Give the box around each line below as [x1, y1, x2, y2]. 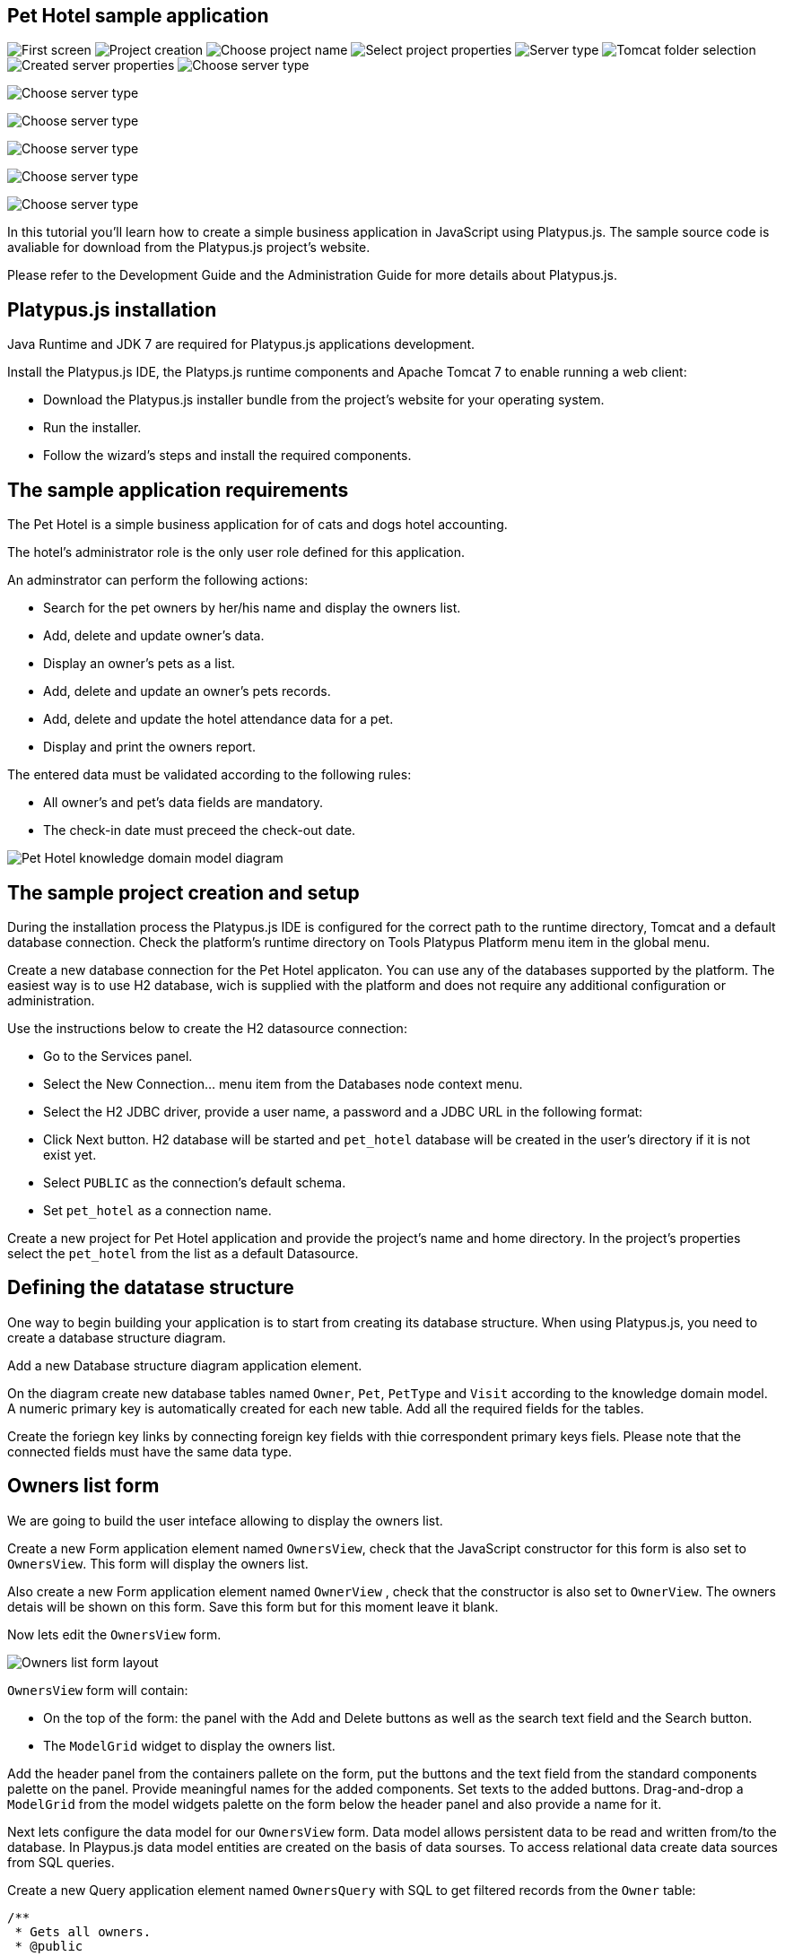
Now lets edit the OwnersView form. [7, 1626, 222, 1642]
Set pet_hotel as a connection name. [43, 1202, 272, 1218]
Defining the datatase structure [7, 1276, 294, 1300]
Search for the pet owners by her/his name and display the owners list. [43, 600, 461, 616]
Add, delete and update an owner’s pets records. [43, 683, 331, 700]
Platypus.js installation [7, 298, 217, 321]
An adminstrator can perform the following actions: [7, 572, 309, 588]
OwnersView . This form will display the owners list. [7, 1555, 309, 1571]
